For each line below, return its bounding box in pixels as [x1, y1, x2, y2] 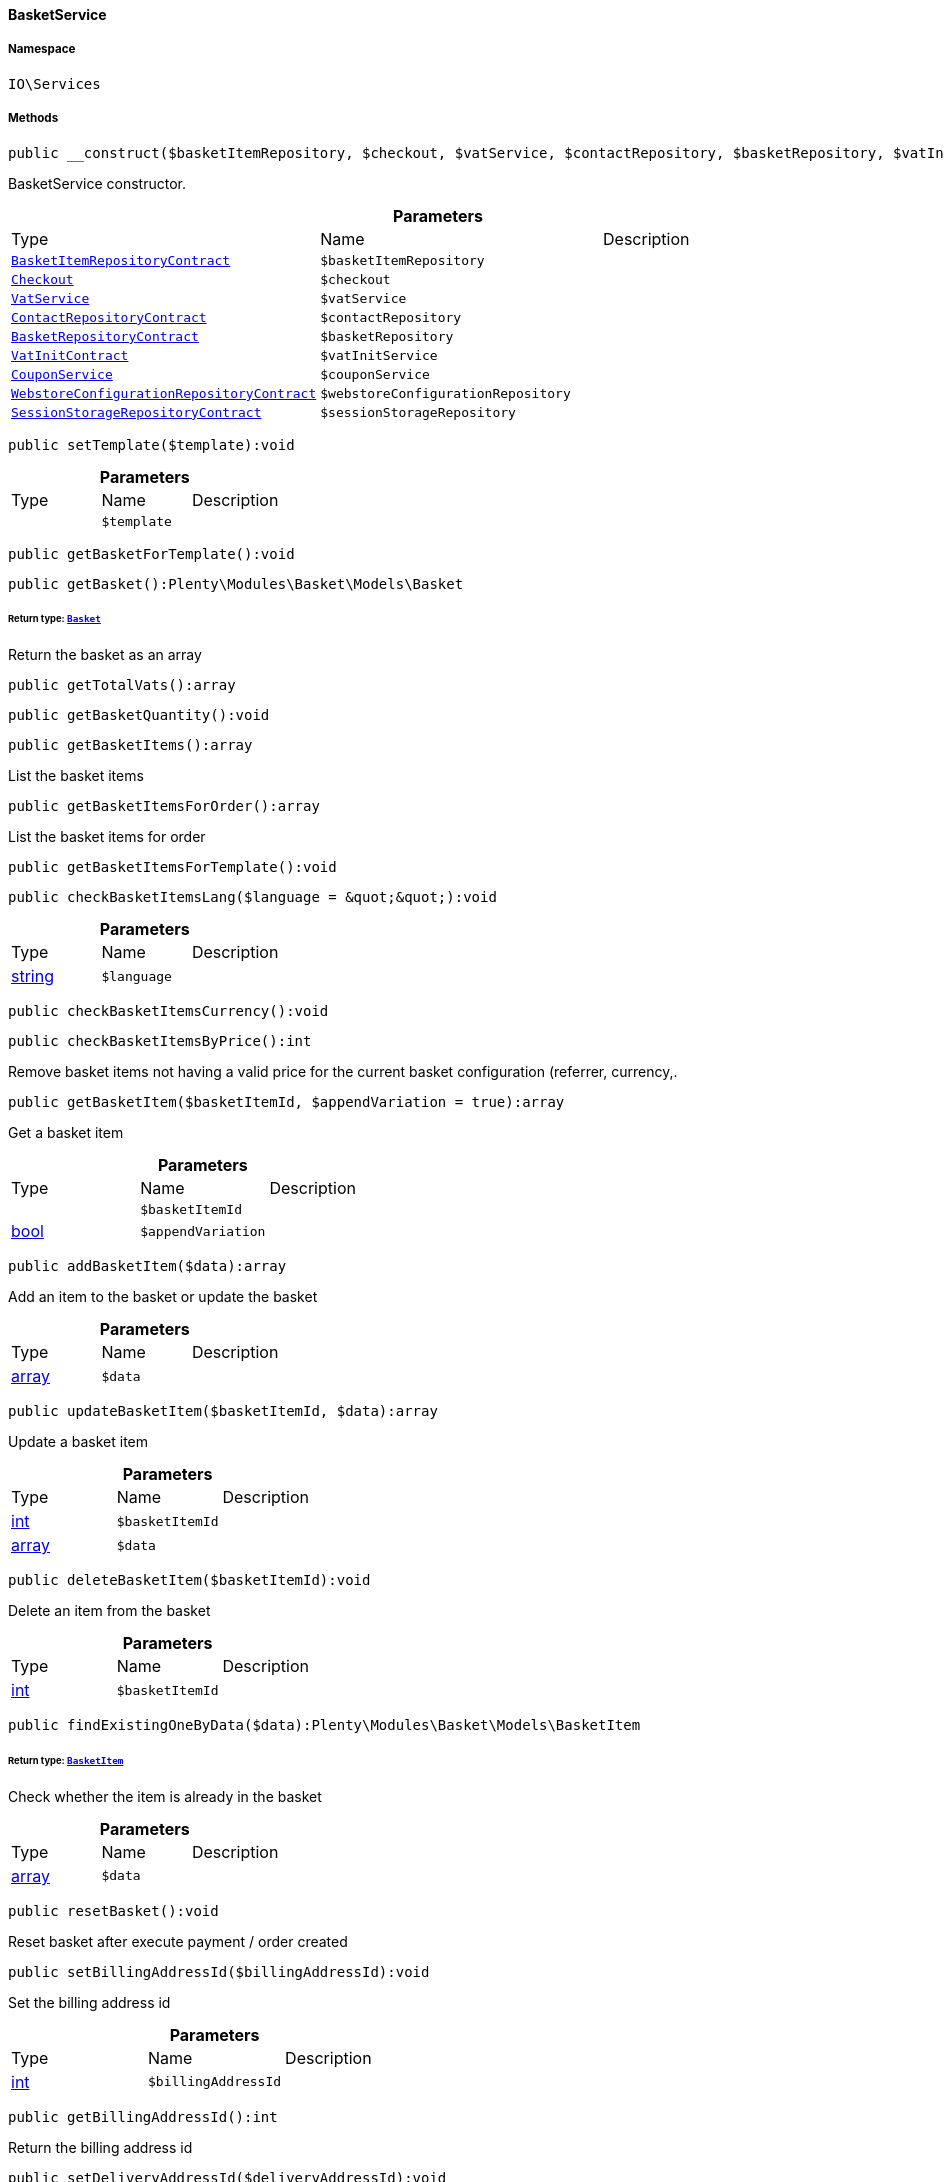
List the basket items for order [8, 828, 206, 846]
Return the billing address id [8, 2138, 193, 2156]
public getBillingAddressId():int [8, 2108, 278, 2125]
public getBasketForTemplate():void [8, 545, 295, 562]
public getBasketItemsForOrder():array [8, 798, 320, 815]
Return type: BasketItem [8, 1755, 124, 1767]
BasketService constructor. [8, 174, 186, 192]
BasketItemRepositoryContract [11, 252, 231, 268]
